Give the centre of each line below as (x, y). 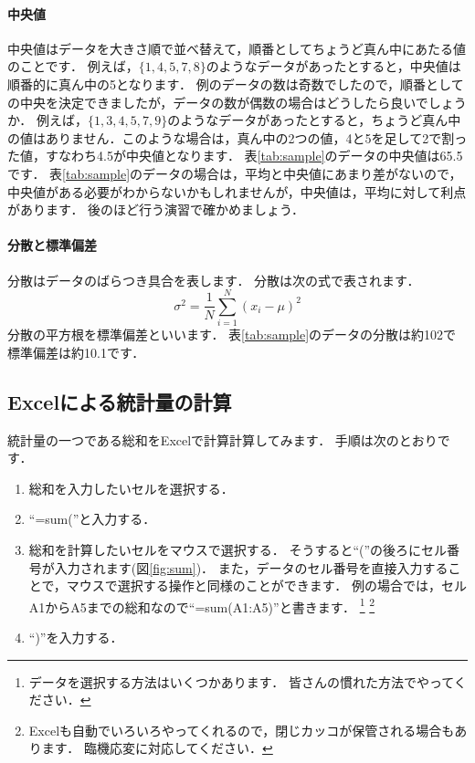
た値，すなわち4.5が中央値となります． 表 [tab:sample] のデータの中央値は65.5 (235, 156)
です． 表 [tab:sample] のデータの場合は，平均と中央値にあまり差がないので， (235, 173)
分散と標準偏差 (52, 245)
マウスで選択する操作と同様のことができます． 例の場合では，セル (266, 585)
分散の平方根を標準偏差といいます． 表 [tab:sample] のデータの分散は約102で (232, 334)
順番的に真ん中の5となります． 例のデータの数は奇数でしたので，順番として (236, 84)
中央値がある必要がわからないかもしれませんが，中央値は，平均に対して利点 (237, 191)
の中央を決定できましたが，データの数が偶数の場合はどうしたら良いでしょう (237, 102)
